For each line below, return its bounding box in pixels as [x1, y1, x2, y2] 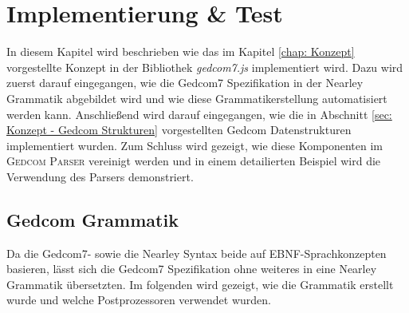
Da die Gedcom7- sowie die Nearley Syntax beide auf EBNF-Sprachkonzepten [6, 244, 387, 261]
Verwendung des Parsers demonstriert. [6, 168, 194, 184]
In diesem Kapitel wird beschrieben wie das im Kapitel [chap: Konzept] [6, 43, 355, 60]
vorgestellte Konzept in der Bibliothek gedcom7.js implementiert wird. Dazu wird [6, 58, 403, 75]
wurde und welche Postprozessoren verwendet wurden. [6, 291, 271, 308]
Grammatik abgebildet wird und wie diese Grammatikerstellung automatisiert [6, 89, 387, 106]
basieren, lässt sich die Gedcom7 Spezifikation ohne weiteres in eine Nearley [6, 260, 377, 277]
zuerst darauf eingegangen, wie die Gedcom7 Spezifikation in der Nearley [6, 74, 364, 91]
